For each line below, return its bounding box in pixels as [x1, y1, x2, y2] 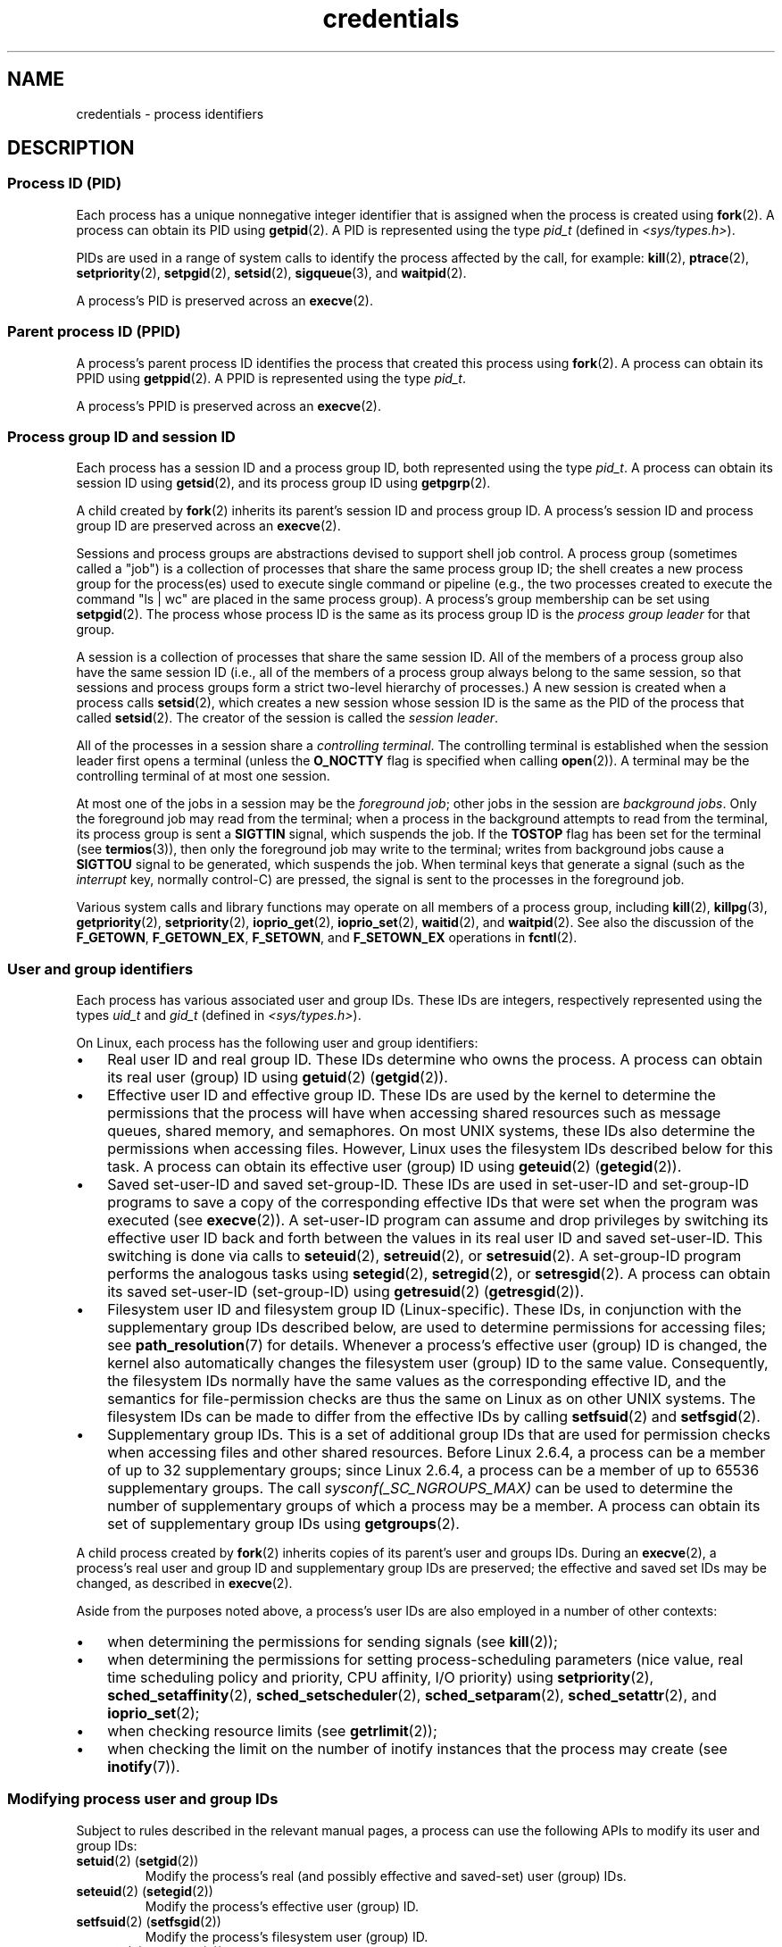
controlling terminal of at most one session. [76, 768, 330, 784]
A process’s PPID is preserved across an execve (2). [76, 397, 381, 414]
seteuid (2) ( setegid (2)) [76, 1883, 213, 1899]
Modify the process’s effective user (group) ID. [145, 1898, 420, 1914]
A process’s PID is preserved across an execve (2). [76, 292, 373, 308]
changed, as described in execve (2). [76, 1575, 293, 1592]
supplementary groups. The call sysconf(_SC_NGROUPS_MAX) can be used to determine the [107, 1479, 734, 1498]
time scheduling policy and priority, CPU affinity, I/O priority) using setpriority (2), [107, 1668, 654, 1687]
